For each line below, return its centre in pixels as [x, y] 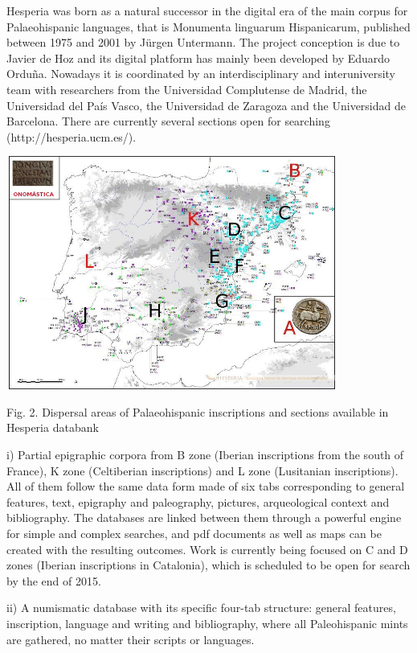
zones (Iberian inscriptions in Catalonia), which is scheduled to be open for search [208, 565]
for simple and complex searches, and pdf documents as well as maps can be [194, 533]
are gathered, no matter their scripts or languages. [131, 639]
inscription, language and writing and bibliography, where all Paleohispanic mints [207, 623]
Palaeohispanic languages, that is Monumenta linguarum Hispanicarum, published [208, 26]
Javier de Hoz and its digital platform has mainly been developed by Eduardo [198, 57]
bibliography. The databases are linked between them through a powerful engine [204, 517]
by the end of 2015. [54, 580]
